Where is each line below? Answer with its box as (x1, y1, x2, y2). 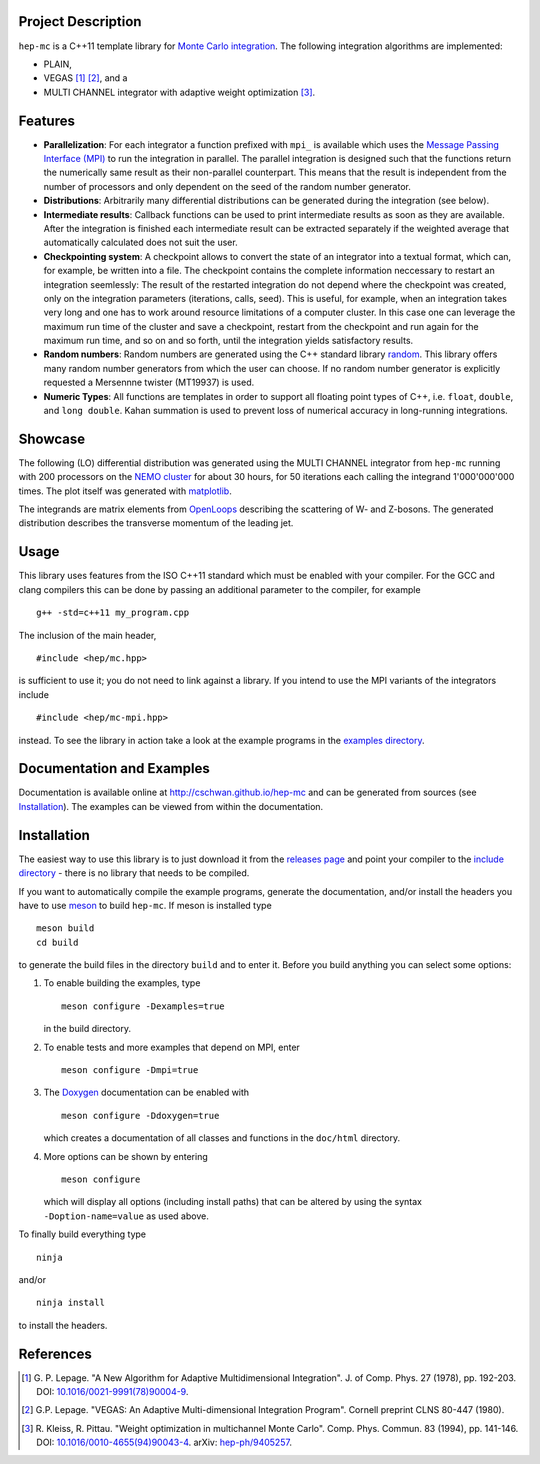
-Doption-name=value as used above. (43, 1210, 209, 1222)
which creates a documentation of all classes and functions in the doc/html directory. (43, 1132, 400, 1144)
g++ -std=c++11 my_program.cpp (36, 607, 190, 619)
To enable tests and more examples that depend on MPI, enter (43, 1041, 300, 1053)
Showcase (18, 430, 86, 447)
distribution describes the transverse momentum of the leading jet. (18, 517, 294, 529)
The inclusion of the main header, (18, 629, 157, 641)
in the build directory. (43, 1023, 132, 1035)
